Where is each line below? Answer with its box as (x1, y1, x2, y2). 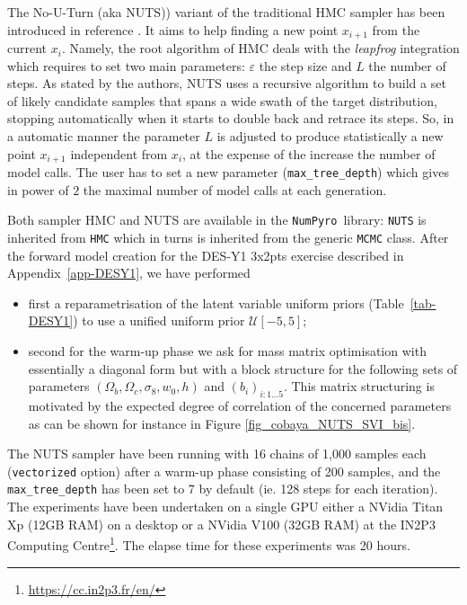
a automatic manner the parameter (7, 127, 200, 146)
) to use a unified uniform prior (73, 311, 245, 330)
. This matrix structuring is (283, 377, 435, 396)
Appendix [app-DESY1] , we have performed (7, 263, 251, 282)
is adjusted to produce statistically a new (216, 127, 444, 146)
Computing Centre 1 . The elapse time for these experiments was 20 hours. (7, 533, 410, 554)
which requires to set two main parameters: (7, 56, 245, 75)
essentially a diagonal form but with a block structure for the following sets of (28, 359, 458, 378)
